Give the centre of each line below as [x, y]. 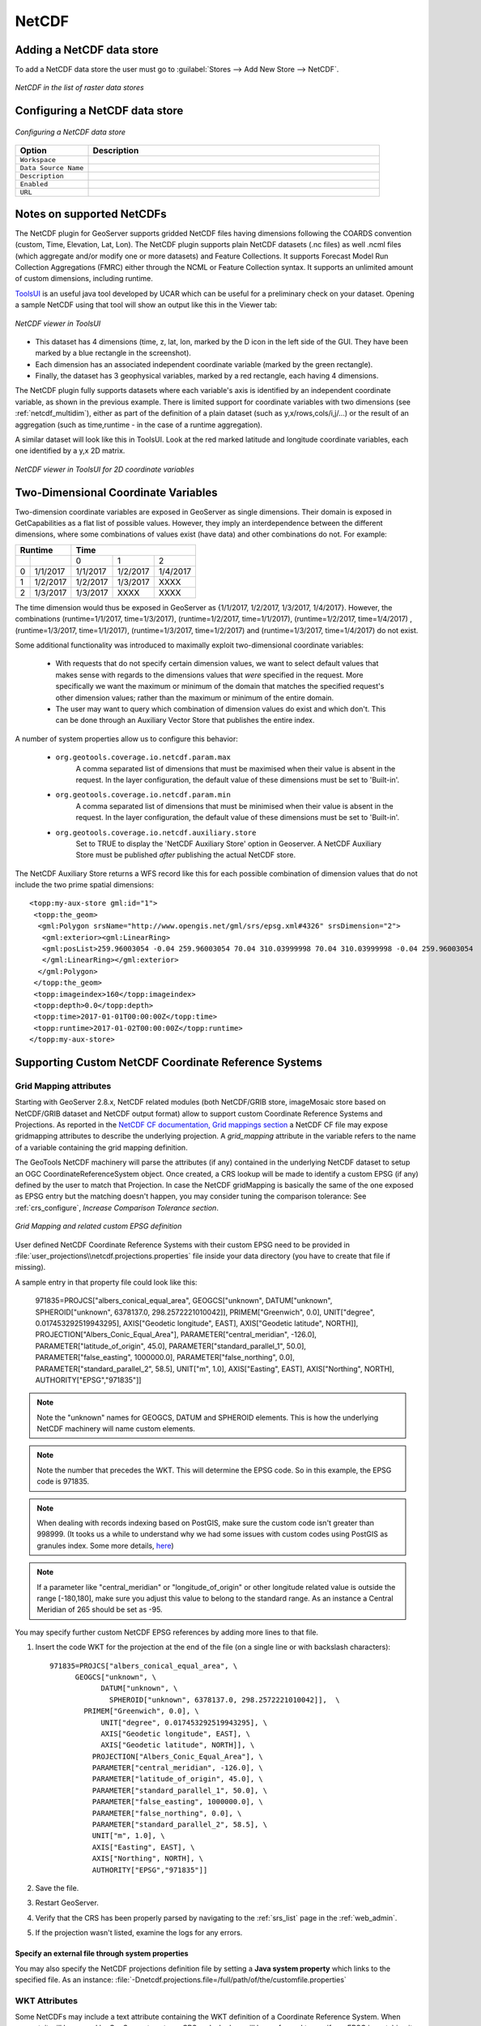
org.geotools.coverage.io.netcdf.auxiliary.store [156, 832]
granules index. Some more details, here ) [105, 1545]
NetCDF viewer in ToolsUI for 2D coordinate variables [104, 469]
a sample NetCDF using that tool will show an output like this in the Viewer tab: [146, 305]
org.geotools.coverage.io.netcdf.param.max [143, 757]
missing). [30, 1267]
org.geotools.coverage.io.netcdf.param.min [143, 795]
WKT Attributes [47, 2000]
